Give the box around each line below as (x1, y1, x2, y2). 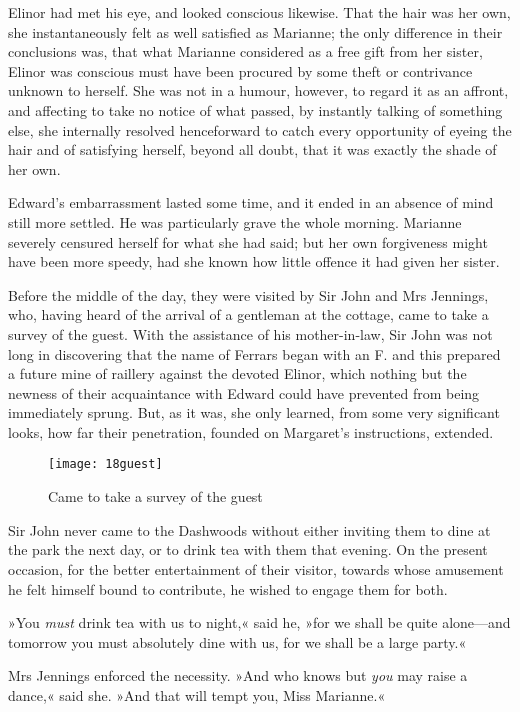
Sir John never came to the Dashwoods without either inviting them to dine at (8, 519, 491, 540)
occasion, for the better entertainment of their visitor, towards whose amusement (8, 558, 504, 579)
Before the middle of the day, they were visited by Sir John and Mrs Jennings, (8, 284, 489, 305)
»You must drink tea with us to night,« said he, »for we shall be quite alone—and (8, 612, 511, 633)
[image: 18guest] (48, 457, 163, 472)
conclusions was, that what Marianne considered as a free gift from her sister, (8, 41, 483, 62)
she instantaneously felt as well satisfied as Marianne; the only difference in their (8, 21, 503, 42)
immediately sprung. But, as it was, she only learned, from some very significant (8, 402, 500, 423)
